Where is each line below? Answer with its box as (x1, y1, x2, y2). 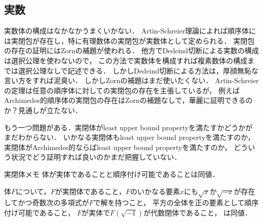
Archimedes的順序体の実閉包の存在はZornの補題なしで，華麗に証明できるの (4, 95, 253, 105)
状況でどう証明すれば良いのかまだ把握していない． (11, 152, 181, 162)
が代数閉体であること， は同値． (143, 207, 252, 217)
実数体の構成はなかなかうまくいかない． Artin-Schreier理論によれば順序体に (4, 25, 256, 36)
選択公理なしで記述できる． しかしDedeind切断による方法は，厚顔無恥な (18, 65, 258, 76)
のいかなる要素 (130, 186, 180, 196)
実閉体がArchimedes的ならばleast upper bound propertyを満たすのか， (4, 141, 232, 152)
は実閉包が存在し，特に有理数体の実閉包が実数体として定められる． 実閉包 (4, 35, 255, 46)
